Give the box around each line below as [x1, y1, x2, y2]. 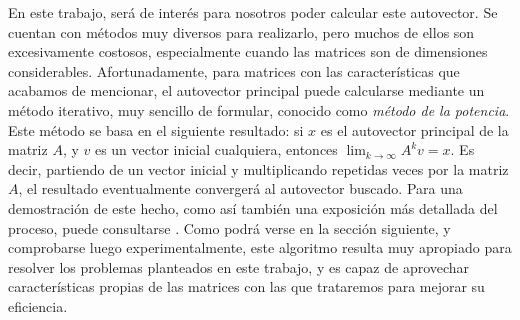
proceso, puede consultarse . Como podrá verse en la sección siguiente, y [8, 217, 451, 238]
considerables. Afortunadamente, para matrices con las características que [8, 60, 460, 81]
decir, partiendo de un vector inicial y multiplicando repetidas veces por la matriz [8, 158, 509, 179]
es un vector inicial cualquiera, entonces [94, 139, 338, 160]
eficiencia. [8, 295, 68, 316]
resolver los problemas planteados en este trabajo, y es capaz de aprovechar [8, 256, 470, 277]
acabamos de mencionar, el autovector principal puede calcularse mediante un [8, 80, 485, 101]
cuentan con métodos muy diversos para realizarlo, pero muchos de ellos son [8, 21, 475, 42]
